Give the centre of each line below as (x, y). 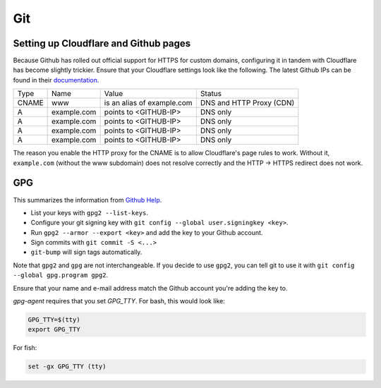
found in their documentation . (56, 80)
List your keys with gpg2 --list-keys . (89, 212)
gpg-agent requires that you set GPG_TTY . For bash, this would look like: (119, 301)
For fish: (25, 348)
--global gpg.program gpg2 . (61, 275)
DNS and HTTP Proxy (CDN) (247, 103)
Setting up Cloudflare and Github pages (102, 43)
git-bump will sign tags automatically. (86, 252)
